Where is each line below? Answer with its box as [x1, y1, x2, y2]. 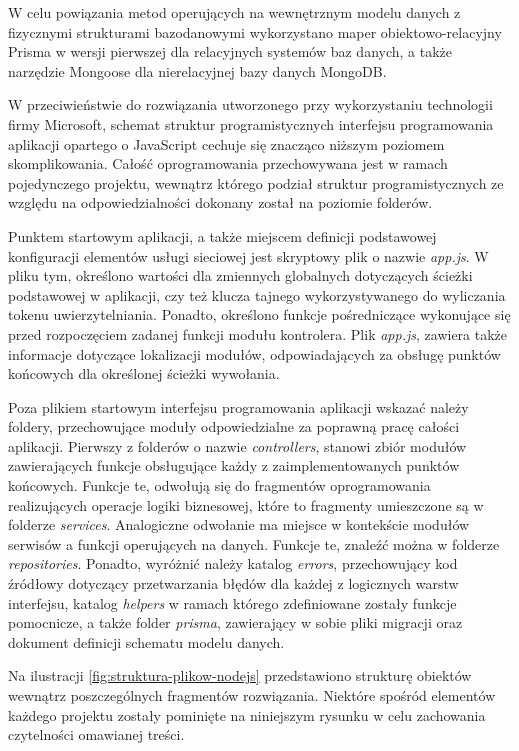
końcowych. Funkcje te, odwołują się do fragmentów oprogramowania [8, 475, 431, 496]
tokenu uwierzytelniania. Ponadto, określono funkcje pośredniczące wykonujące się [8, 304, 511, 325]
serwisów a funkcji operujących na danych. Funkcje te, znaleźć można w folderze [8, 533, 500, 554]
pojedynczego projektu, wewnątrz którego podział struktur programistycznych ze [8, 172, 504, 193]
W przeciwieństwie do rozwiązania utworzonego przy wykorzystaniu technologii [8, 94, 493, 115]
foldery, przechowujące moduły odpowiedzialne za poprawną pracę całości [8, 416, 460, 437]
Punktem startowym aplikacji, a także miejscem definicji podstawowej [8, 225, 437, 246]
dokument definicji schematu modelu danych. [8, 631, 285, 652]
